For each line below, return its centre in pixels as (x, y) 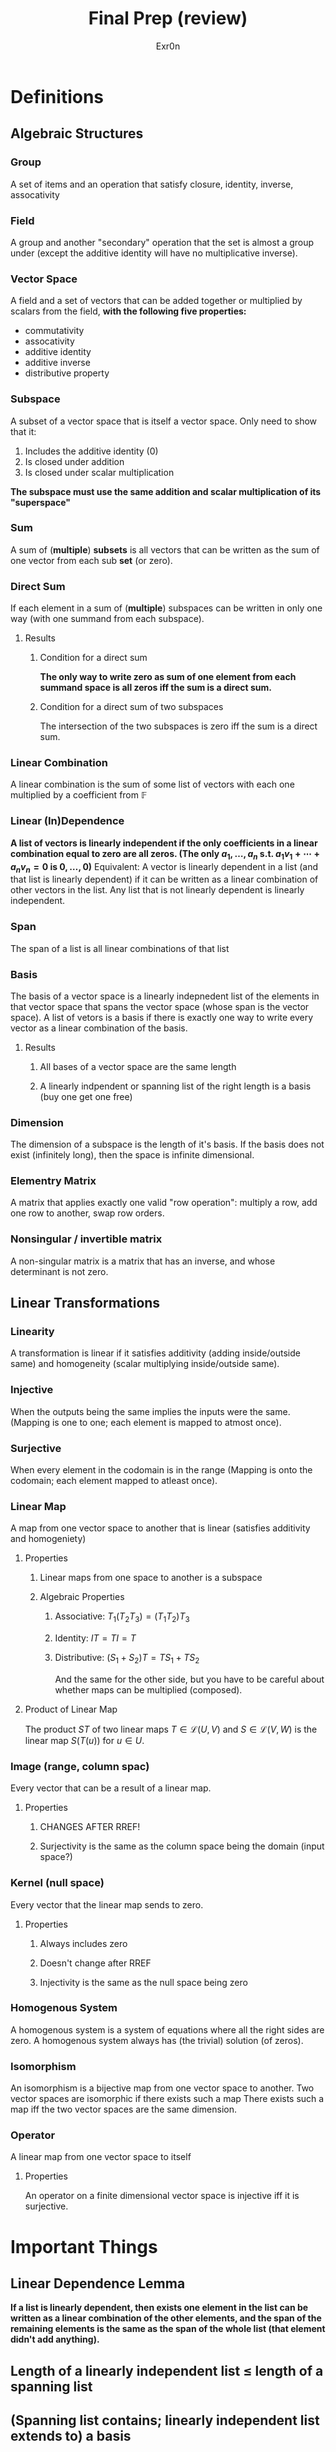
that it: (23, 431)
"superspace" (40, 502)
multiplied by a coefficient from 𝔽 (79, 795)
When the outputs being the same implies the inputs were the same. (150, 1411)
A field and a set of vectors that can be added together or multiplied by (156, 301)
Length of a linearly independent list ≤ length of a (167, 2370)
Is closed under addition (74, 461)
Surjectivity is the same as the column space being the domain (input (182, 1846)
